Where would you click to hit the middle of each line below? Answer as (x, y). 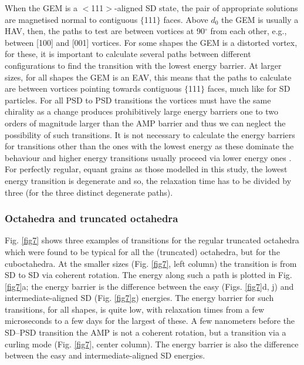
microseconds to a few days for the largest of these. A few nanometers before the (150, 321)
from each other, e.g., (249, 31)
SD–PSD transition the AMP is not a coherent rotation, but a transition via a (146, 332)
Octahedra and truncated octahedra (92, 218)
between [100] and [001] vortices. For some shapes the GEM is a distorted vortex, (151, 42)
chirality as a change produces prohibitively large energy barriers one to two (142, 111)
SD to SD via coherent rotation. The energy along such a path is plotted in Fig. (148, 275)
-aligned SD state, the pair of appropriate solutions (206, 8)
